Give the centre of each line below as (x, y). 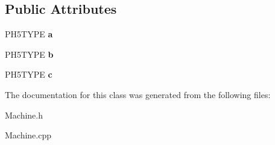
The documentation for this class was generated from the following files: (138, 94)
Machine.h (24, 115)
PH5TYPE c (29, 74)
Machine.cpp (28, 135)
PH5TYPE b (29, 54)
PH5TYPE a (29, 34)
